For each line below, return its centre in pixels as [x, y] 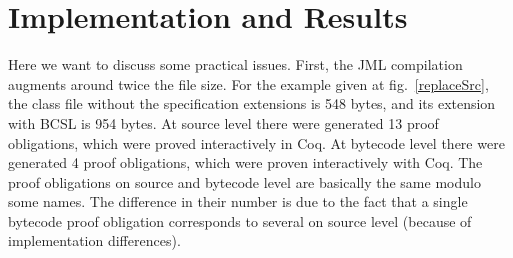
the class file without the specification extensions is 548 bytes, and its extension [252, 103]
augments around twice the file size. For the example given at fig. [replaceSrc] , [248, 83]
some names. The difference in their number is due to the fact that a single [238, 201]
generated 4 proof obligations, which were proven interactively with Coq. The [245, 162]
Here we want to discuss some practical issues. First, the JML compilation [235, 64]
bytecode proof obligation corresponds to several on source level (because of [240, 220]
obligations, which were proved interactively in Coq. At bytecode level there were [256, 142]
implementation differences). [94, 240]
